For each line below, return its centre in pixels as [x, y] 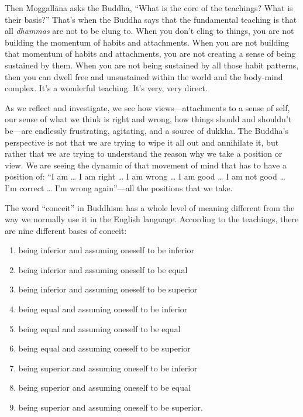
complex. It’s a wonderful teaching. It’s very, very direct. [106, 88]
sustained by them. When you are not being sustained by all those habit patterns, [152, 65]
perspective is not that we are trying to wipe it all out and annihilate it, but [142, 142]
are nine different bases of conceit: [66, 230]
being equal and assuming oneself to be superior [104, 348]
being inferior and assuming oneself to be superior [108, 289]
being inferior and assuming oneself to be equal [103, 269]
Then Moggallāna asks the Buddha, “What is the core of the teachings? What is [149, 8]
